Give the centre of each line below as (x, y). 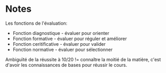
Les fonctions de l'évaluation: (36, 23)
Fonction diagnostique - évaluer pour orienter (61, 33)
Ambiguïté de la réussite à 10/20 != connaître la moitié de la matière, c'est (83, 59)
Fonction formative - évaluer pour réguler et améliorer (70, 39)
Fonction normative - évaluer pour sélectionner (63, 49)
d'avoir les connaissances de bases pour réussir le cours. (66, 65)
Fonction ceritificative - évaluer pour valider (59, 44)
